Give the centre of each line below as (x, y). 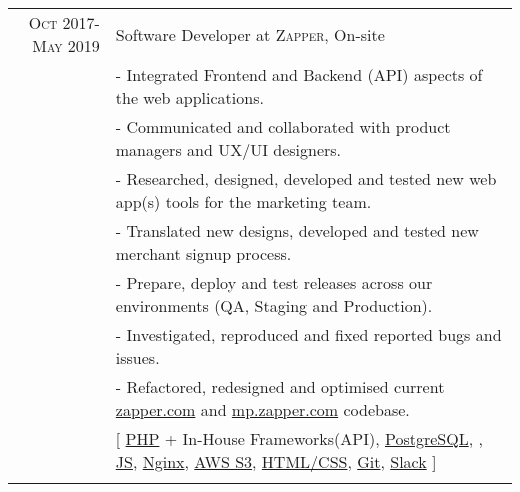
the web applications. (189, 97)
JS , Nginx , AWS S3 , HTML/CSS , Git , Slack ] (276, 461)
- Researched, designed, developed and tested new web (306, 178)
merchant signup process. (203, 253)
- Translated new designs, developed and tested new (297, 230)
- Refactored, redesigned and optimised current (280, 386)
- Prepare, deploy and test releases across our (274, 282)
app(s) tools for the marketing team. (243, 201)
